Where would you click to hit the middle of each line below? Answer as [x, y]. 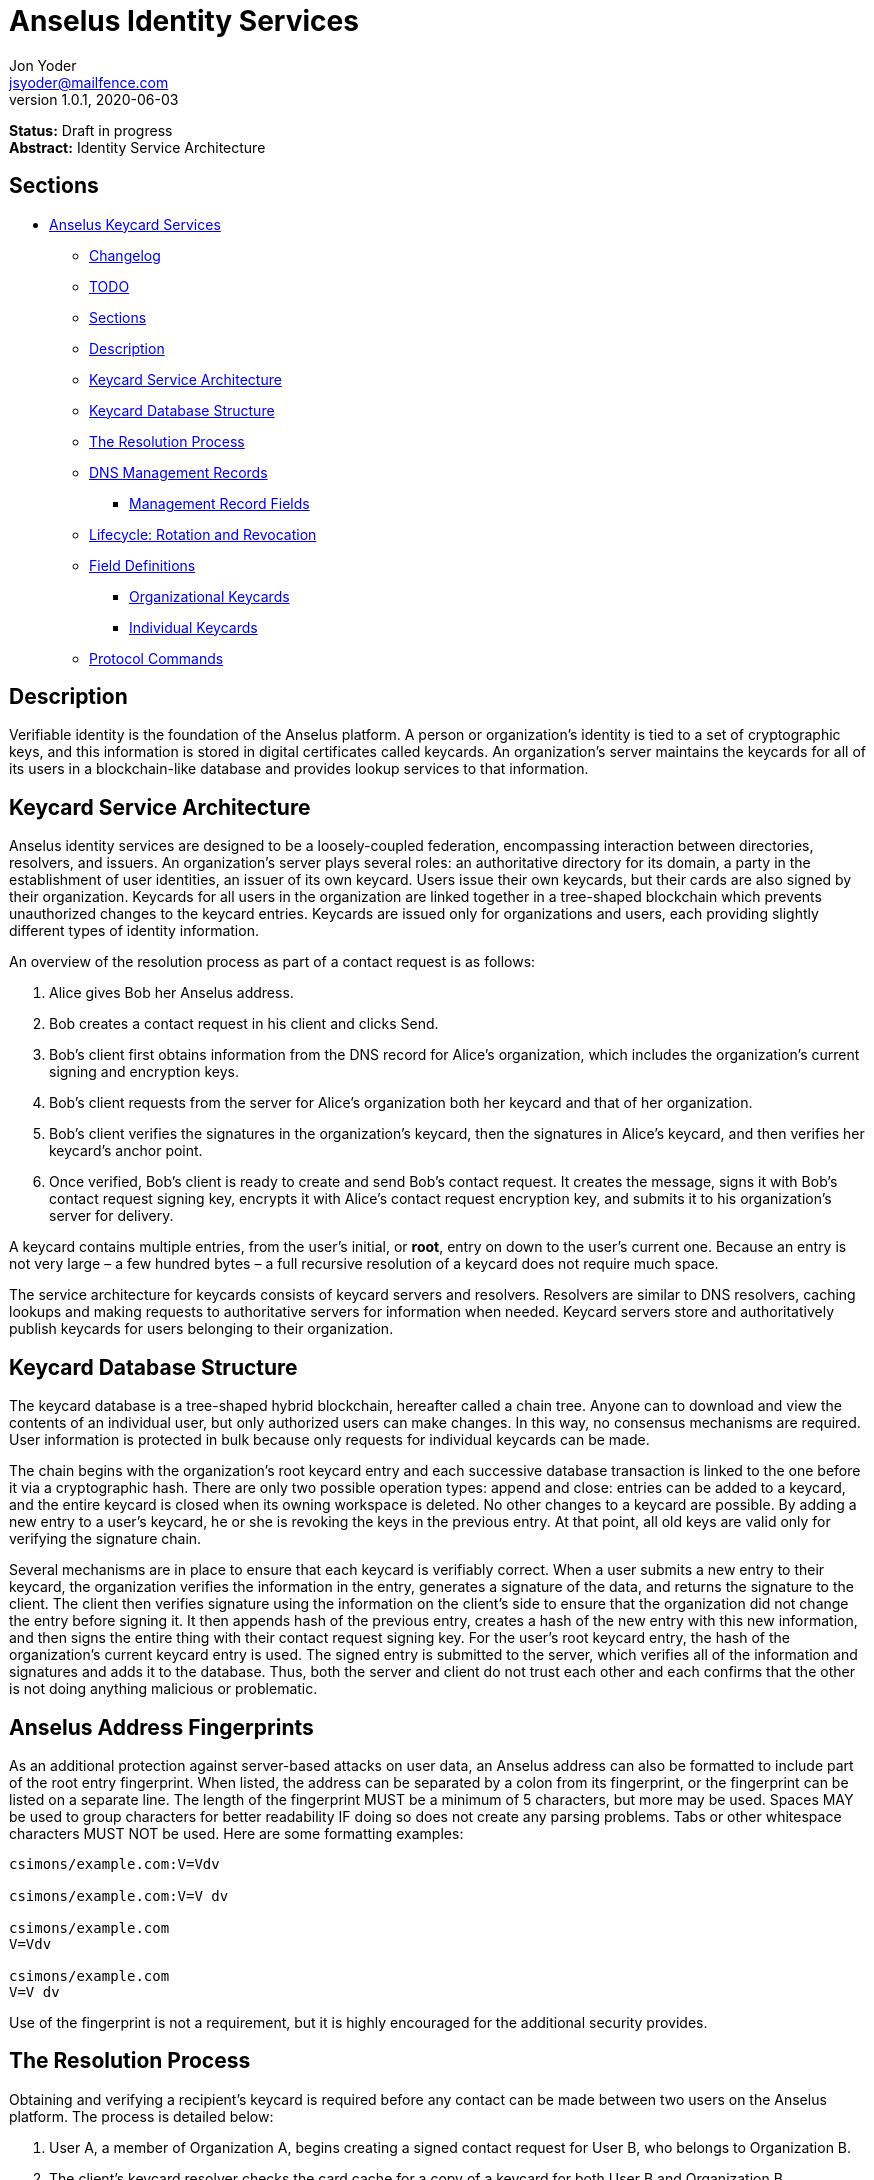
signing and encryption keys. [144, 1072]
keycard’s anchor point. [126, 1151]
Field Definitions [142, 565]
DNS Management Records [178, 472]
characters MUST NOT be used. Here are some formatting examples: [236, 1833]
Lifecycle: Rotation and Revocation [203, 534]
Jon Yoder [43, 65]
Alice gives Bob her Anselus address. [171, 993]
